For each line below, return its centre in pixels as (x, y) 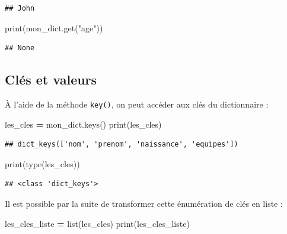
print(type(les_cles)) (42, 163)
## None (20, 48)
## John (20, 8)
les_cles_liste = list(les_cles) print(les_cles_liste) (97, 223)
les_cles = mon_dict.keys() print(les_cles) (83, 124)
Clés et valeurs (51, 79)
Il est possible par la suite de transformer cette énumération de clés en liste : (144, 204)
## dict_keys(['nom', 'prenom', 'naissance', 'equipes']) (122, 144)
